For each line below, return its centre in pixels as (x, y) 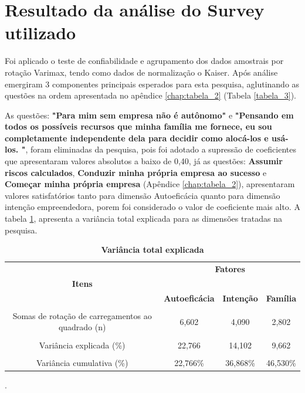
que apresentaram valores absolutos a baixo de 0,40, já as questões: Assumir (144, 161)
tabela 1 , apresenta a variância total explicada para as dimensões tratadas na (144, 218)
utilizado (40, 33)
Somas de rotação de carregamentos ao (82, 315)
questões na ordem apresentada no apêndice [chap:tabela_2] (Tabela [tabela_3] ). (150, 95)
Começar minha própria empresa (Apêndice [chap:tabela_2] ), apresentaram (150, 184)
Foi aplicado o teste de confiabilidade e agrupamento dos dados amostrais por (144, 61)
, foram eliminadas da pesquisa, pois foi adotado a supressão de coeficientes (161, 149)
